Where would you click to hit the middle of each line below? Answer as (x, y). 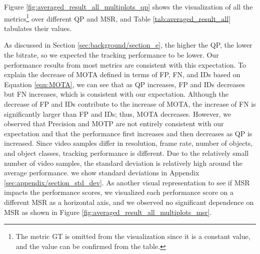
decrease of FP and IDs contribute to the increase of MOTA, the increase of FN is (130, 104)
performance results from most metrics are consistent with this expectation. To (125, 64)
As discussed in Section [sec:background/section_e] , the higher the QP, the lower (128, 45)
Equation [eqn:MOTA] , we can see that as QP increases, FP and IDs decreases (124, 84)
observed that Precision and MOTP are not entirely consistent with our (114, 123)
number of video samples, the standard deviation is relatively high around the (123, 163)
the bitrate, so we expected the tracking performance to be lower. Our (111, 55)
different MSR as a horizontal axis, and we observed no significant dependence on (129, 202)
